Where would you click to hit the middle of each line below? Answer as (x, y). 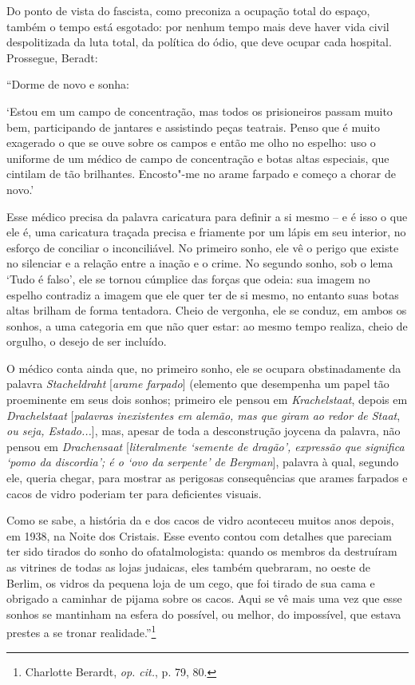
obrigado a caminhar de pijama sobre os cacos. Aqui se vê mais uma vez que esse (204, 598)
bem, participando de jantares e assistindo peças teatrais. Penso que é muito (193, 127)
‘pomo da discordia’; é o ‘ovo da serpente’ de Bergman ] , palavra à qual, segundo (203, 462)
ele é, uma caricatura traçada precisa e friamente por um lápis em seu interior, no (206, 232)
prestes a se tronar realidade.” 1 (81, 632)
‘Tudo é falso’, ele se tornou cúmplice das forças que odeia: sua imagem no (188, 278)
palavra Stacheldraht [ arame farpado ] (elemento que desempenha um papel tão (198, 384)
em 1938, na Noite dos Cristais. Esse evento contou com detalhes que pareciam (199, 535)
